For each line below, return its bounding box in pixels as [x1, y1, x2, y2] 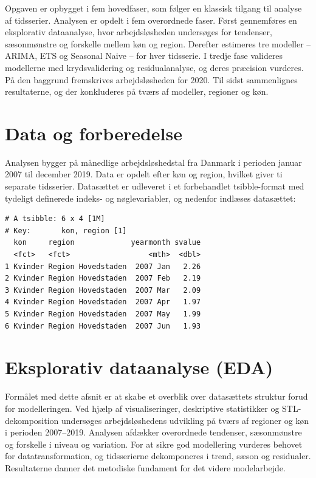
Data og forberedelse [5, 120, 182, 145]
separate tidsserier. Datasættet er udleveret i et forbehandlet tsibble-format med [5, 180, 304, 193]
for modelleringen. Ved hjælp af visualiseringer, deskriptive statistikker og [5, 401, 280, 414]
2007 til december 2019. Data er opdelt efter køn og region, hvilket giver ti [5, 168, 283, 180]
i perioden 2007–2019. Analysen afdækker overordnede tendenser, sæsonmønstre [5, 426, 302, 439]
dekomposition [5, 414, 59, 426]
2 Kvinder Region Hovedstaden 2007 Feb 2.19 [5, 274, 201, 283]
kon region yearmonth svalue [13, 238, 201, 247]
